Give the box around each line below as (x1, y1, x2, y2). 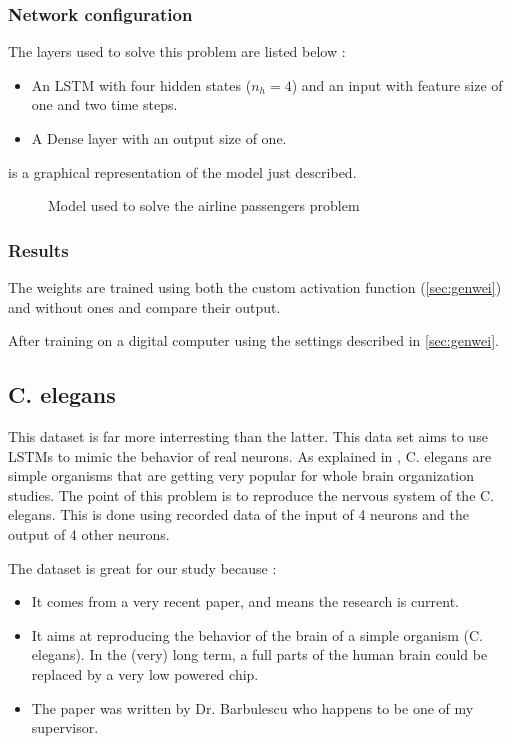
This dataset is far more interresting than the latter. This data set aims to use (8, 425, 488, 446)
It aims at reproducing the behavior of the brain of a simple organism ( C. (31, 624, 483, 645)
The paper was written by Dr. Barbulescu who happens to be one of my (31, 697, 474, 718)
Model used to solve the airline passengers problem (48, 195, 360, 216)
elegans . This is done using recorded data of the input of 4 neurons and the (8, 504, 469, 525)
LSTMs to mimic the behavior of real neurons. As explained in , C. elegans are (8, 445, 492, 466)
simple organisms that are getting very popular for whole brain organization (8, 465, 475, 486)
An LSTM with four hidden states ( (31, 74, 252, 95)
